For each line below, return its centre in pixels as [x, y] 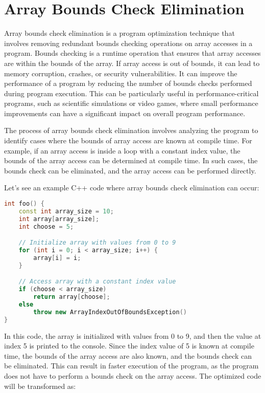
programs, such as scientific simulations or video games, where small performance [131, 103]
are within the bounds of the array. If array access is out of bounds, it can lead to [132, 63]
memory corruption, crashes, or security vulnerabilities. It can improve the [121, 73]
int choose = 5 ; [46, 226]
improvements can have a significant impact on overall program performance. [125, 113]
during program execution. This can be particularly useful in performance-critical [131, 93]
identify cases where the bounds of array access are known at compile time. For [128, 140]
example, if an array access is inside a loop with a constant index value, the [122, 150]
